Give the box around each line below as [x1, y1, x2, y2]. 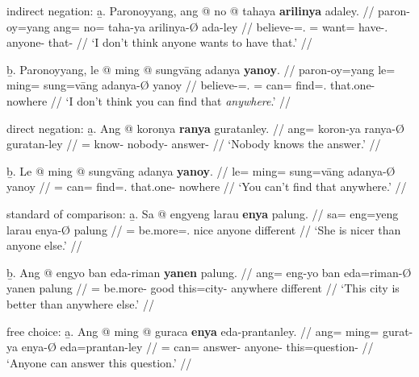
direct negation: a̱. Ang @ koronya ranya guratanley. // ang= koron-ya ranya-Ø [6, 119, 404, 136]
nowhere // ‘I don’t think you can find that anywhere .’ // [6, 92, 291, 109]
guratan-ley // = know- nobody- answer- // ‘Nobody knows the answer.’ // [6, 135, 381, 152]
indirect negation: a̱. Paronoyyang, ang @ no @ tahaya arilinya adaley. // [6, 2, 375, 19]
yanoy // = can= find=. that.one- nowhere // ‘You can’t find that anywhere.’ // [6, 178, 407, 195]
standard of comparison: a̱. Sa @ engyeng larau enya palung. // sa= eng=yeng [6, 205, 399, 222]
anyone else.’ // [6, 237, 82, 254]
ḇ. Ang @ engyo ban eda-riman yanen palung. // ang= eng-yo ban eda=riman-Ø [6, 263, 412, 280]
